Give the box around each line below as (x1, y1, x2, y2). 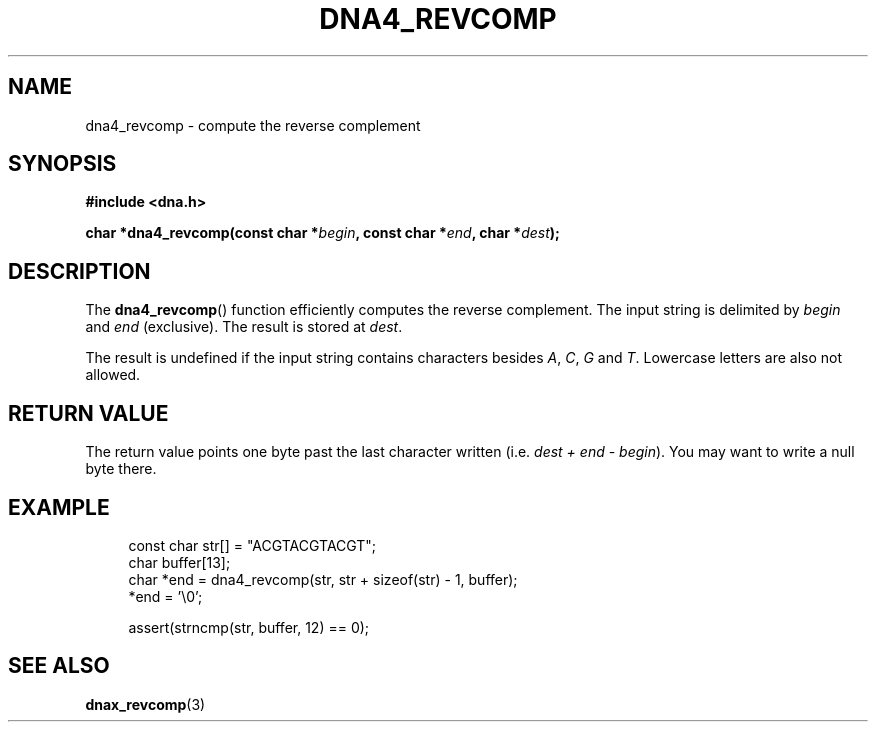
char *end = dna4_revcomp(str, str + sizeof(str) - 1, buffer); (128, 570, 518, 588)
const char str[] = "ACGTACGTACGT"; (128, 536, 377, 554)
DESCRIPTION (8, 258, 151, 284)
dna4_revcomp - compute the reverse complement (85, 116, 421, 134)
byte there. (85, 460, 157, 478)
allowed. (85, 366, 141, 384)
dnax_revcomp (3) (85, 695, 206, 713)
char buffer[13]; (128, 553, 231, 571)
